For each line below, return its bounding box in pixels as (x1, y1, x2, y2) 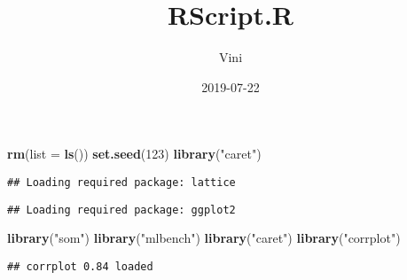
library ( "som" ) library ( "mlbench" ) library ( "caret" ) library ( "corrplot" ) (7, 229, 401, 247)
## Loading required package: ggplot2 (7, 203, 236, 216)
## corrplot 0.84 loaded (7, 260, 153, 273)
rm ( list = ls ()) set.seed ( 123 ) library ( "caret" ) (7, 144, 262, 163)
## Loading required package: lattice (7, 175, 236, 189)
